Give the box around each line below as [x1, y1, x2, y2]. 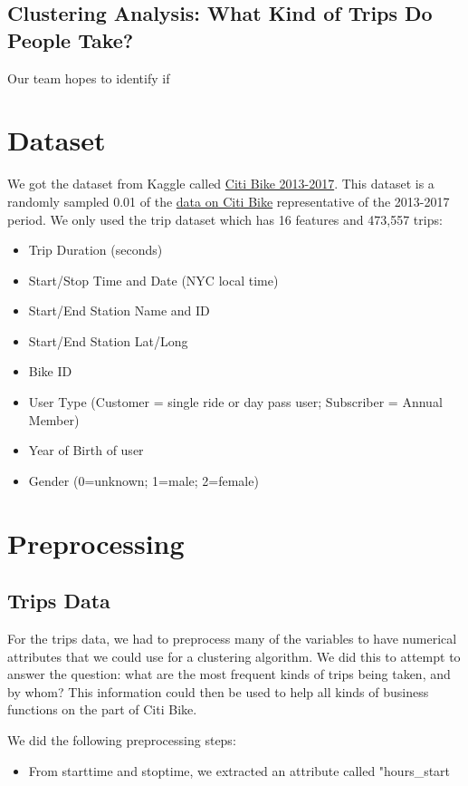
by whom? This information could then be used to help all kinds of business [7, 682, 429, 701]
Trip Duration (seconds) [28, 240, 163, 259]
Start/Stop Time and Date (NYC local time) [28, 270, 279, 289]
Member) [28, 410, 80, 429]
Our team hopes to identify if [7, 68, 170, 87]
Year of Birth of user [28, 441, 144, 460]
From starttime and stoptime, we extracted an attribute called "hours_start [28, 761, 451, 780]
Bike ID [28, 362, 72, 381]
